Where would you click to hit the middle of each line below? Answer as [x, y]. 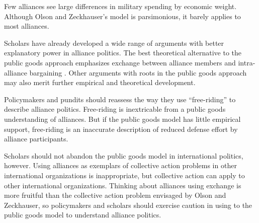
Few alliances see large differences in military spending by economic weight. [120, 6]
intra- [247, 62]
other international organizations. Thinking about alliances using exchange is [123, 185]
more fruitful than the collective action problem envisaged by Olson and [115, 195]
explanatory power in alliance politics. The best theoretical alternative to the [123, 53]
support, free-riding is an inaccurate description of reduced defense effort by [121, 129]
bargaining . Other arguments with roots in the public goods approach [138, 72]
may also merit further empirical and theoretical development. [100, 82]
